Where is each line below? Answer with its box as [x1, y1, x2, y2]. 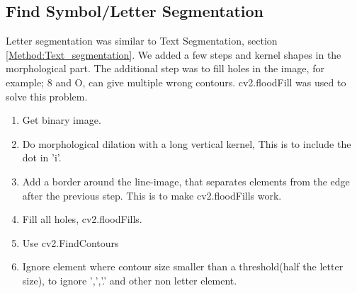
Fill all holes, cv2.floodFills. [22, 212, 142, 226]
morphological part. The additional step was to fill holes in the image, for [6, 61, 324, 76]
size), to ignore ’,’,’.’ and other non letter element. [22, 272, 237, 287]
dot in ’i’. [22, 150, 62, 165]
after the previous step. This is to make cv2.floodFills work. [22, 188, 282, 202]
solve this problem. [6, 88, 88, 103]
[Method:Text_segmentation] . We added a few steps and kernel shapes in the [6, 47, 341, 62]
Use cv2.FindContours [22, 235, 119, 250]
